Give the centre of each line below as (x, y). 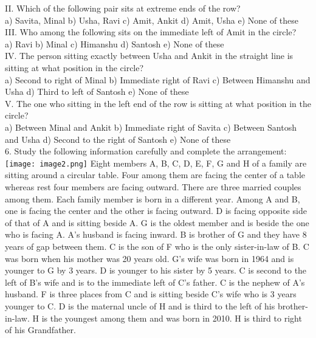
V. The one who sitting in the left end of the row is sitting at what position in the (158, 103)
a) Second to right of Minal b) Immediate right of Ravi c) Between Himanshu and (158, 79)
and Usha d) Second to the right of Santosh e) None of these (118, 139)
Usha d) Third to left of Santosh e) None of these (97, 91)
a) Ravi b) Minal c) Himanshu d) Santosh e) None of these (115, 43)
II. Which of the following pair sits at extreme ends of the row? (123, 8)
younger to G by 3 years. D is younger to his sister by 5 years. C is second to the (156, 270)
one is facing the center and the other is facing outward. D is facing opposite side (156, 211)
